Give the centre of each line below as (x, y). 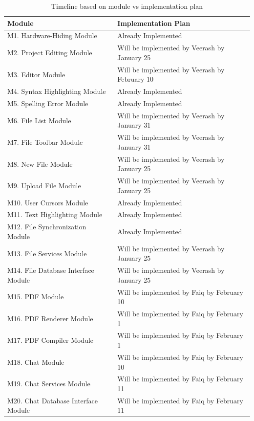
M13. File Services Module (47, 253)
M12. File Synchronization (47, 227)
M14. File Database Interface (51, 270)
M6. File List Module (39, 120)
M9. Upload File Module (44, 185)
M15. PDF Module (36, 297)
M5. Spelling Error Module (48, 103)
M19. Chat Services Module (49, 384)
